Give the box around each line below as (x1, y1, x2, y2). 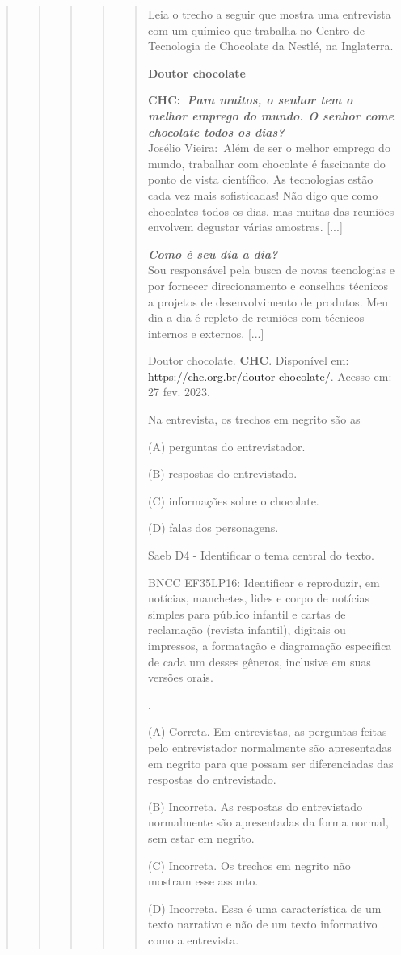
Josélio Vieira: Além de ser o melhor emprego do (147, 139, 390, 156)
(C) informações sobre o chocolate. (147, 492, 319, 509)
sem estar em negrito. (147, 829, 255, 846)
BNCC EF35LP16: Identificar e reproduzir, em (147, 573, 380, 590)
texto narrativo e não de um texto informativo (147, 915, 378, 932)
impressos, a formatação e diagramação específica (147, 637, 392, 653)
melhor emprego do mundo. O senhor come (147, 107, 395, 124)
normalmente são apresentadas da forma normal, (147, 813, 389, 830)
